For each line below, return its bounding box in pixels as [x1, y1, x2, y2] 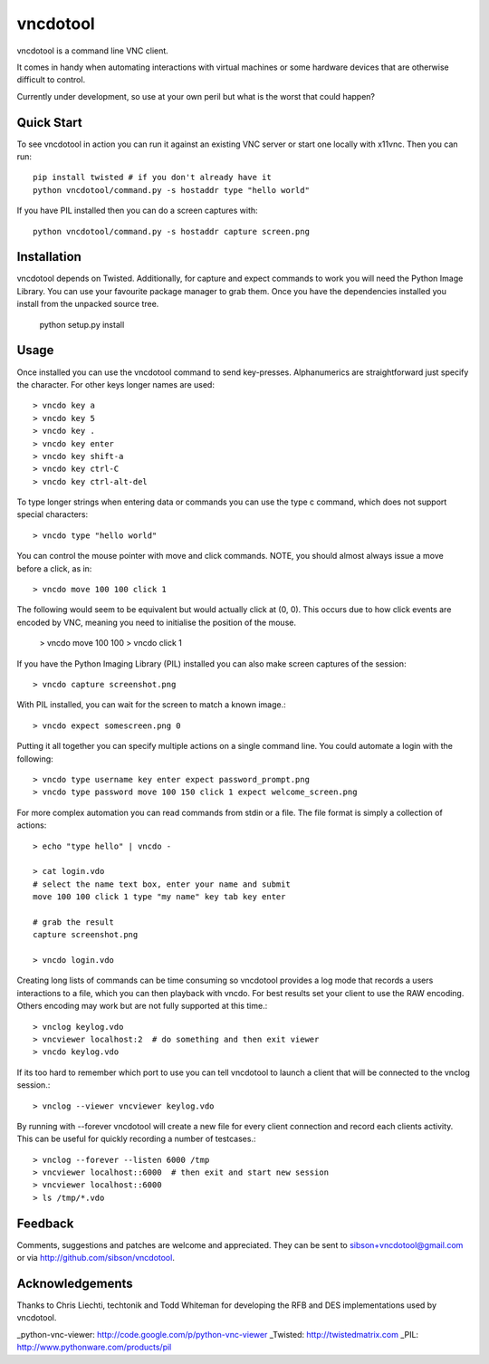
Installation [16, 249, 81, 264]
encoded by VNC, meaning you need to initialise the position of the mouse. [16, 617, 296, 628]
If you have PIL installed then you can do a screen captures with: [16, 205, 258, 216]
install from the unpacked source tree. [16, 299, 159, 310]
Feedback [16, 1215, 74, 1231]
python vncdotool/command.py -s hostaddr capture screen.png [33, 226, 310, 236]
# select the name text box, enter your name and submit [33, 879, 292, 889]
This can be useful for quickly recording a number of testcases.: [16, 1133, 256, 1145]
